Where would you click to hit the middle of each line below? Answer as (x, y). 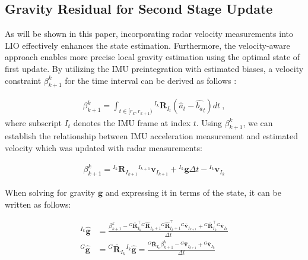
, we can (258, 122)
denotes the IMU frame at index (132, 122)
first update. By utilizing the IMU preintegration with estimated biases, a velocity (154, 68)
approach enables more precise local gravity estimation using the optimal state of (153, 57)
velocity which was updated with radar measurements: (104, 148)
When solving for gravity (50, 192)
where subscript (33, 122)
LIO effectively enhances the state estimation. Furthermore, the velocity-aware (147, 45)
